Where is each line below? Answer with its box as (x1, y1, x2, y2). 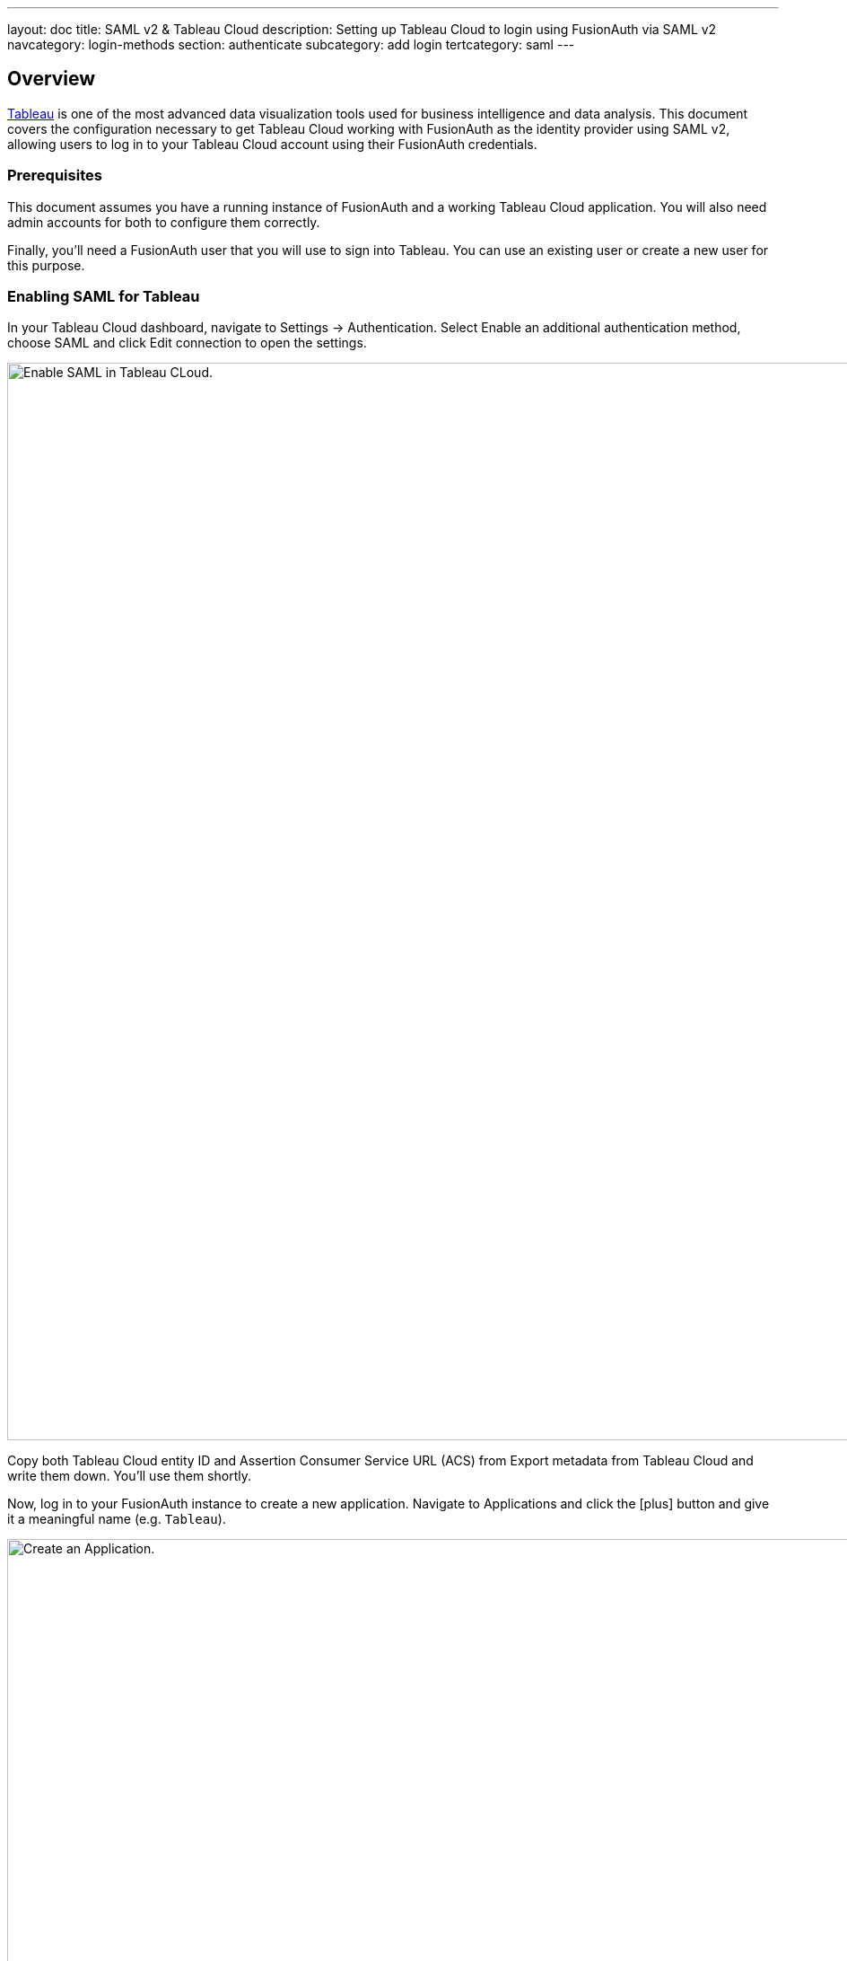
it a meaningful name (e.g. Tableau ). (7, 1511, 226, 1527)
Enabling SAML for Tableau (7, 286, 200, 305)
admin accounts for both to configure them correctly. (7, 214, 320, 230)
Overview (7, 67, 96, 91)
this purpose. (7, 257, 85, 273)
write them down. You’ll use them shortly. (7, 1468, 251, 1484)
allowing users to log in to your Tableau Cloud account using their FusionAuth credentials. (7, 136, 537, 152)
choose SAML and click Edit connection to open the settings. (7, 335, 367, 351)
